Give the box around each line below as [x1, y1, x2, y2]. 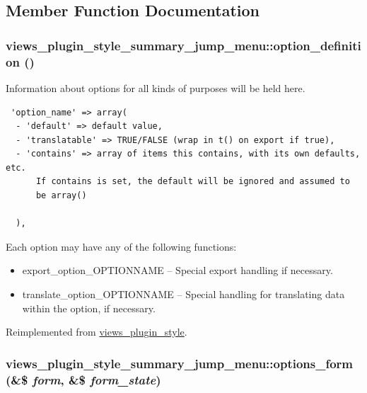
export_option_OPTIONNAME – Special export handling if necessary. [22, 263, 333, 278]
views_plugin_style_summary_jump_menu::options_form [6, 354, 354, 372]
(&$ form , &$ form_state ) [6, 370, 161, 388]
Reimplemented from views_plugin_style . [6, 324, 187, 339]
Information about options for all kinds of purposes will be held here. [6, 80, 305, 95]
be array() [35, 190, 87, 201]
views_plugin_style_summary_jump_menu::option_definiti [6, 36, 361, 54]
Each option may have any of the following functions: [6, 239, 237, 254]
